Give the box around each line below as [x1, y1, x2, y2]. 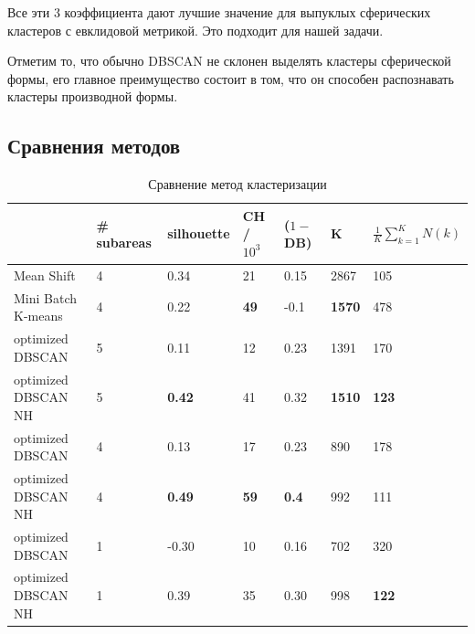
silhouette [167, 224, 230, 243]
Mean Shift [14, 265, 76, 284]
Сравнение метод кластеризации [148, 174, 327, 194]
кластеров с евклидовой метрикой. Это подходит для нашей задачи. [7, 20, 384, 39]
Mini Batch [14, 288, 78, 307]
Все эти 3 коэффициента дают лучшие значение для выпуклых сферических [7, 3, 431, 21]
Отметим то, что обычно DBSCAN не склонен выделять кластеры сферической [7, 51, 451, 70]
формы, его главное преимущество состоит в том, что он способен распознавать [7, 69, 454, 88]
